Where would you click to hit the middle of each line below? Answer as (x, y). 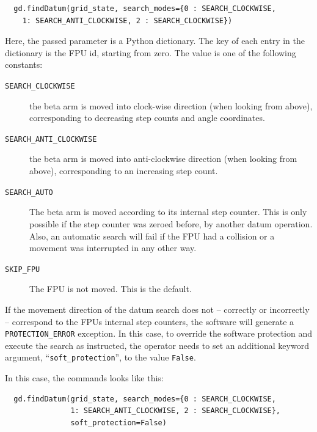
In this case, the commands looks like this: (84, 378)
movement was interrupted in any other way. (113, 248)
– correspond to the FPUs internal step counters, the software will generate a (150, 321)
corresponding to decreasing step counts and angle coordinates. (147, 118)
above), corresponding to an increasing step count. (124, 171)
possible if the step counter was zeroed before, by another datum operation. (171, 223)
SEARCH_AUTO (29, 192)
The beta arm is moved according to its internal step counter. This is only (168, 212)
